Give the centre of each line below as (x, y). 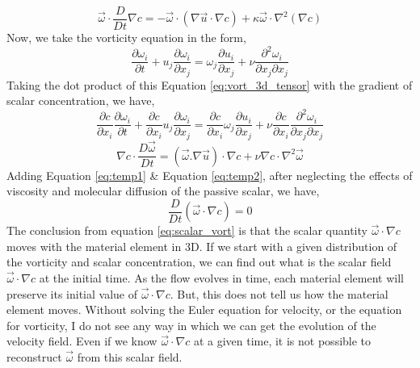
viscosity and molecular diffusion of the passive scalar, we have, (163, 191)
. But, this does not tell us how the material (279, 293)
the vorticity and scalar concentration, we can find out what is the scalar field (199, 262)
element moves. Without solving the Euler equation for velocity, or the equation (204, 309)
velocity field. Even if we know (82, 341)
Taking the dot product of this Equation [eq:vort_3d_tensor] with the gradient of (210, 84)
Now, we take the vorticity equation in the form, (126, 38)
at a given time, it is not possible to (282, 341)
